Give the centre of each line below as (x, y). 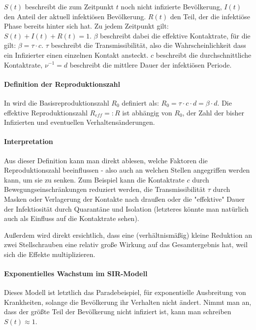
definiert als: (140, 102)
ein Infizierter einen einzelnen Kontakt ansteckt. (76, 55)
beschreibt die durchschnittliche (204, 55)
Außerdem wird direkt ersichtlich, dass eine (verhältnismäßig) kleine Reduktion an (128, 235)
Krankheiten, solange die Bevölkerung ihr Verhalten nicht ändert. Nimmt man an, (128, 302)
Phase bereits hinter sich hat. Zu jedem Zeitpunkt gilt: (86, 26)
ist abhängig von (147, 112)
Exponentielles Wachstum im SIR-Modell (76, 274)
